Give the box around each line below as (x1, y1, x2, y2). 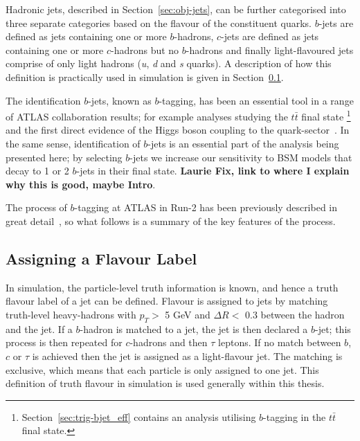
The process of (6, 200, 67, 215)
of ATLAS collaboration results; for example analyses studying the (6, 109, 288, 123)
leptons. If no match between (218, 335, 341, 350)
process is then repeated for (6, 335, 123, 350)
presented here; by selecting (6, 150, 123, 164)
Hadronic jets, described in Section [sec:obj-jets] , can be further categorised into (6, 2, 346, 16)
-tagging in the (263, 409, 326, 424)
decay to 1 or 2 (6, 163, 69, 178)
